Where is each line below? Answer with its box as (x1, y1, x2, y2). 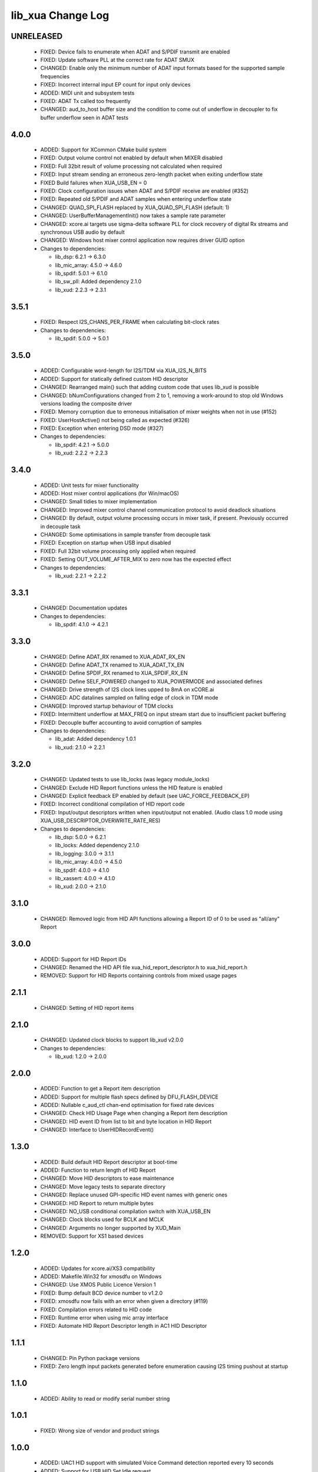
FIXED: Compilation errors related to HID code (40, 1306, 153, 1313)
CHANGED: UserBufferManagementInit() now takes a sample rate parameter (40, 212, 226, 219)
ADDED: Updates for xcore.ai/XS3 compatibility (40, 1265, 155, 1272)
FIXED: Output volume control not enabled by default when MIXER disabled (40, 154, 223, 161)
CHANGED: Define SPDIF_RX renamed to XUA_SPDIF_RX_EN (40, 669, 188, 677)
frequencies (40, 72, 70, 79)
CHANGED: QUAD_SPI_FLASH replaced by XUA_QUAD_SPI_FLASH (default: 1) (40, 204, 230, 211)
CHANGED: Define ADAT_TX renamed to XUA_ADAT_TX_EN (40, 661, 184, 668)
